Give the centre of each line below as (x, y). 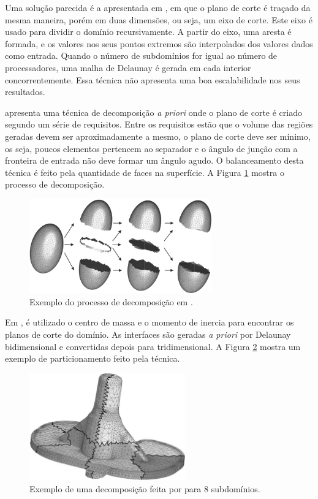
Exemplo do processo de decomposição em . (111, 301)
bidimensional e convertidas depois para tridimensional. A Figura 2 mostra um (153, 346)
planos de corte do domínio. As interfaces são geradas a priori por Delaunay (148, 334)
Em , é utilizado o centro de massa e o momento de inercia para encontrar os (150, 322)
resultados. (25, 92)
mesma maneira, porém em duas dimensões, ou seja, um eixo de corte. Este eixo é (159, 19)
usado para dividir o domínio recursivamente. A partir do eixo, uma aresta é (148, 32)
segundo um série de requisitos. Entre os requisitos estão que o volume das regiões (159, 124)
